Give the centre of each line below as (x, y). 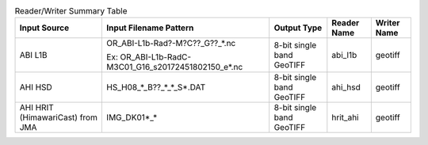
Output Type (298, 28)
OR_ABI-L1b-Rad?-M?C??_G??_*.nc (171, 44)
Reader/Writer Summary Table (71, 11)
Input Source (44, 28)
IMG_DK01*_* (132, 117)
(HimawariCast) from (59, 117)
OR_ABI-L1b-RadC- (156, 57)
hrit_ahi (345, 117)
